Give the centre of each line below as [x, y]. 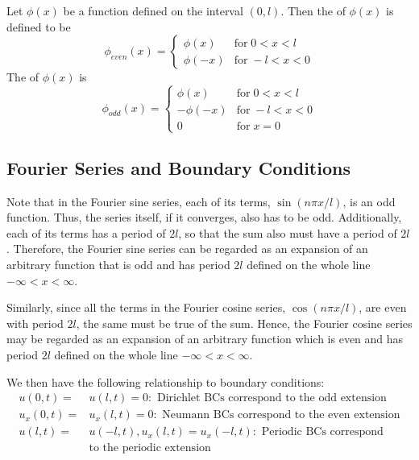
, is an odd [369, 201]
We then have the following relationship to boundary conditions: [166, 381]
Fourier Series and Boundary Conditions [178, 167]
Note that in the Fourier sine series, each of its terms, [139, 201]
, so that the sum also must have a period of [288, 232]
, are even [383, 307]
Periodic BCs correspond [322, 432]
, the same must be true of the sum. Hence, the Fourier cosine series [244, 323]
